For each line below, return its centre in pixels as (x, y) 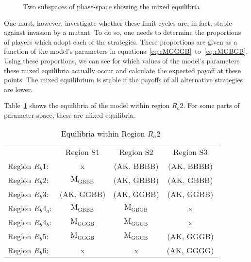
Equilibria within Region (103, 133)
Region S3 (190, 152)
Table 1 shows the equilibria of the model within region (87, 105)
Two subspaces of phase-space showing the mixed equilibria (111, 6)
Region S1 (83, 152)
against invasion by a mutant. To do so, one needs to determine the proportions (123, 32)
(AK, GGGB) (190, 236)
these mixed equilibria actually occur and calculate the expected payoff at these (122, 70)
